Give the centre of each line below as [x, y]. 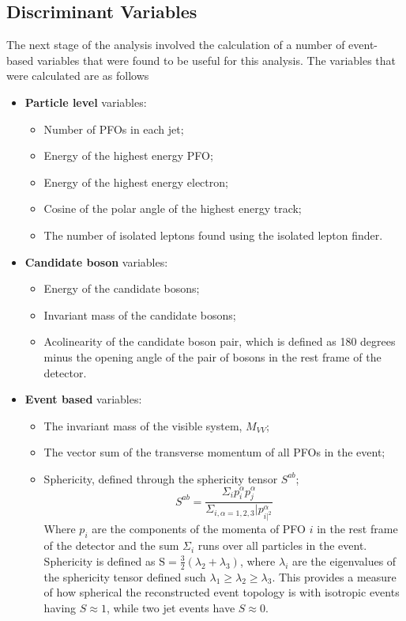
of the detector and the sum [111, 545]
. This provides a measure [334, 576]
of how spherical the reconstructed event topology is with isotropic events [222, 592]
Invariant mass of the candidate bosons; [140, 314]
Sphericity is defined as [100, 560]
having [60, 607]
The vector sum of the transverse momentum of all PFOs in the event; [214, 452]
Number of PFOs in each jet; [114, 129]
